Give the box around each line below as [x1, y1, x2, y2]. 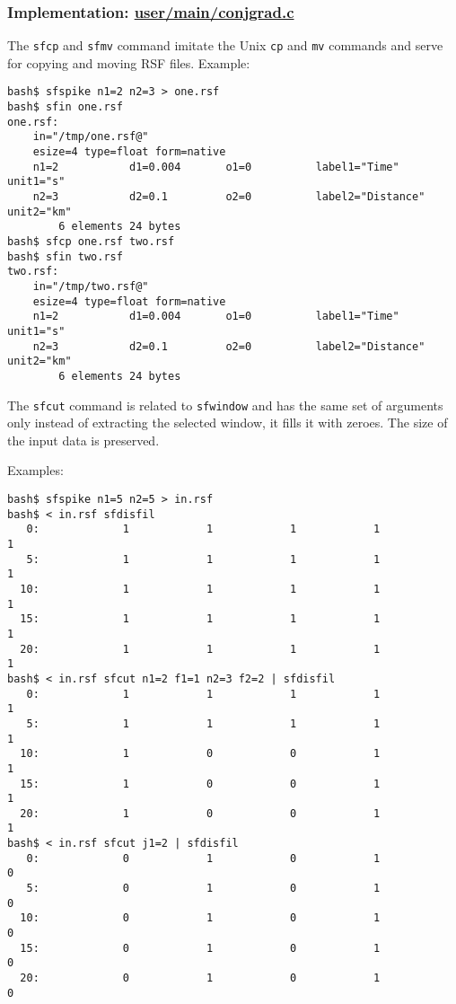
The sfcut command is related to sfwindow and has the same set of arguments [7, 395, 443, 414]
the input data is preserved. [7, 430, 160, 449]
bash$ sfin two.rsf [7, 250, 123, 263]
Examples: [7, 461, 64, 480]
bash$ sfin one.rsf [7, 101, 123, 114]
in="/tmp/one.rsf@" [32, 130, 149, 144]
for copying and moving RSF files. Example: [7, 53, 250, 72]
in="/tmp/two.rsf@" [32, 280, 149, 293]
